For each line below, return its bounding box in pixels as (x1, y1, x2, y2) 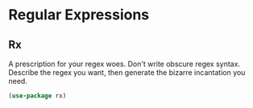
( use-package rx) (8, 92, 67, 100)
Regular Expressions (8, 6, 150, 24)
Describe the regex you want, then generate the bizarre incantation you (8, 68, 246, 77)
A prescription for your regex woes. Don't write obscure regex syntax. (8, 59, 240, 69)
